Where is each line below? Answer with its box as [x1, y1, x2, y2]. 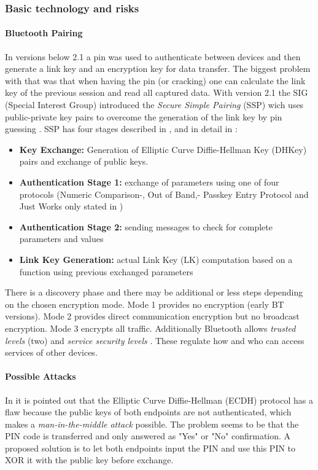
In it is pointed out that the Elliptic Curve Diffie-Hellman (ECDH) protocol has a [5, 393, 313, 406]
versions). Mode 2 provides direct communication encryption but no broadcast [5, 310, 300, 323]
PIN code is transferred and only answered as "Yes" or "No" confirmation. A [5, 429, 291, 442]
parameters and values [19, 232, 104, 245]
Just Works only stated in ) [19, 200, 123, 213]
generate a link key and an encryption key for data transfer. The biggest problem [5, 62, 311, 75]
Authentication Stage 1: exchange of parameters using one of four [19, 175, 279, 188]
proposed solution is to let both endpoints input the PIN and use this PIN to [5, 441, 296, 454]
